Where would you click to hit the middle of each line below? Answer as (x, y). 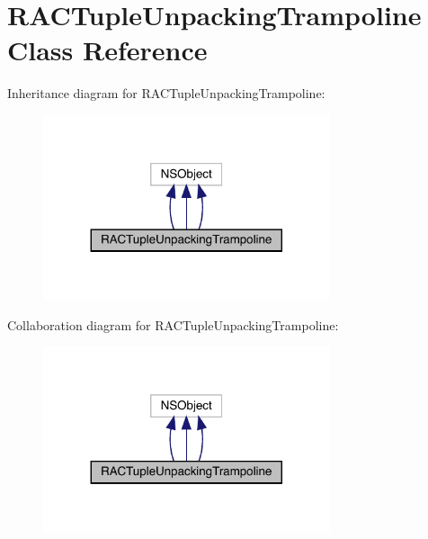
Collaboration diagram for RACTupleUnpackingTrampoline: (173, 324)
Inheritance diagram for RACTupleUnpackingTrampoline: (166, 93)
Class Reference (107, 50)
